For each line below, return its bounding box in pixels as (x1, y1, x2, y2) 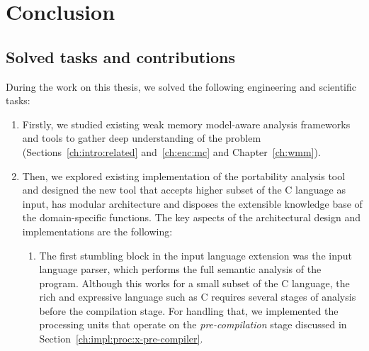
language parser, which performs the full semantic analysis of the (39, 262, 322, 277)
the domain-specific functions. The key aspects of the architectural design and (22, 210, 361, 225)
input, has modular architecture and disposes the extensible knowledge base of (22, 196, 363, 211)
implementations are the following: (22, 223, 173, 238)
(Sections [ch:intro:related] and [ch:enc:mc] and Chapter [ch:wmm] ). (22, 144, 321, 159)
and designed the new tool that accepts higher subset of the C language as (22, 182, 346, 197)
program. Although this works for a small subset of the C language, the (39, 275, 350, 290)
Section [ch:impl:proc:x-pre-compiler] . (39, 331, 203, 346)
